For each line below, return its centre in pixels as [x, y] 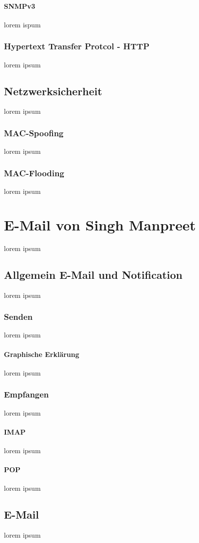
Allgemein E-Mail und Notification [93, 274]
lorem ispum [22, 24]
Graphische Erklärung [42, 354]
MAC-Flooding [34, 173]
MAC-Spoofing [34, 133]
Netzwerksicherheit [53, 91]
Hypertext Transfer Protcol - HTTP [77, 46]
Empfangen [27, 394]
